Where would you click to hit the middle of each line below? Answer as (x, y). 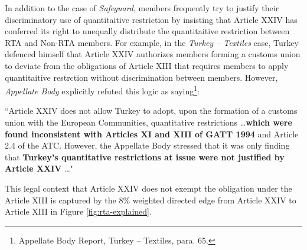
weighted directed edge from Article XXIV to (214, 200)
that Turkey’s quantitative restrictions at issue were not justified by (145, 157)
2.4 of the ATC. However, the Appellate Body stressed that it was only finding (147, 145)
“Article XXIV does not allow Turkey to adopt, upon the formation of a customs (151, 111)
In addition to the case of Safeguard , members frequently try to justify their (142, 8)
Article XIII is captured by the (61, 200)
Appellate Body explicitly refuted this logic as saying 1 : (102, 90)
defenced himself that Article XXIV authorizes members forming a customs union (153, 54)
